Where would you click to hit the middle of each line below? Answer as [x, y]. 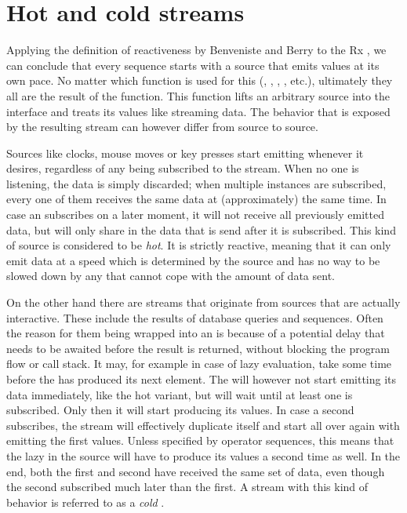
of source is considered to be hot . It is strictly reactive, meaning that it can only [199, 245]
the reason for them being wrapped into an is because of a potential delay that [196, 333]
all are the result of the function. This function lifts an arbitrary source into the [198, 95]
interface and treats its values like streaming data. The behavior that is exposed [198, 111]
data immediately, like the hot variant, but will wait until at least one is [180, 394]
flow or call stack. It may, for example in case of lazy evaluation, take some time [199, 364]
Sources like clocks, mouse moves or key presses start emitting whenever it [185, 153]
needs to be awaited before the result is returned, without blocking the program [198, 348]
